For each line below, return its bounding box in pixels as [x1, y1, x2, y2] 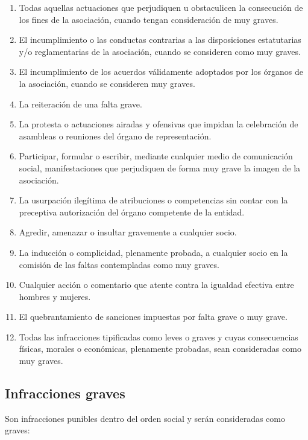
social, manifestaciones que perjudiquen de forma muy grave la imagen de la [19, 161, 301, 174]
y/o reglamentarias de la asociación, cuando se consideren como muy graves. [19, 45, 301, 57]
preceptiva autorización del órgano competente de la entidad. [19, 205, 245, 218]
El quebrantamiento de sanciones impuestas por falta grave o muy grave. [19, 310, 288, 323]
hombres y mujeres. [19, 290, 91, 302]
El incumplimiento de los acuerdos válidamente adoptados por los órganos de [19, 65, 304, 78]
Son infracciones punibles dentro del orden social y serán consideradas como [5, 412, 285, 424]
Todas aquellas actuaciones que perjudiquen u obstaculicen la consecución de [19, 1, 303, 13]
